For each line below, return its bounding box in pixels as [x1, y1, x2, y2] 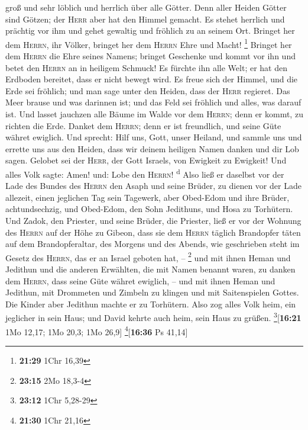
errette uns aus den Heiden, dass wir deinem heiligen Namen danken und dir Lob [5, 142, 299, 155]
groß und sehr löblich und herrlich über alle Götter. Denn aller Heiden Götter [5, 1, 287, 13]
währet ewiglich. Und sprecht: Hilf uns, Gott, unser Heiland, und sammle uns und [5, 131, 302, 143]
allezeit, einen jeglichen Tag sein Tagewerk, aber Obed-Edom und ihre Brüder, [5, 191, 290, 203]
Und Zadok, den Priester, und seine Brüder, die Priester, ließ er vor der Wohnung [5, 214, 301, 226]
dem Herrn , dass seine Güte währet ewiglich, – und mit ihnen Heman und [5, 274, 275, 287]
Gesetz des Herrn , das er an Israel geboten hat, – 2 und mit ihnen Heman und [5, 249, 291, 264]
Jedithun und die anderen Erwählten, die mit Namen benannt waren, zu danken [5, 263, 296, 275]
